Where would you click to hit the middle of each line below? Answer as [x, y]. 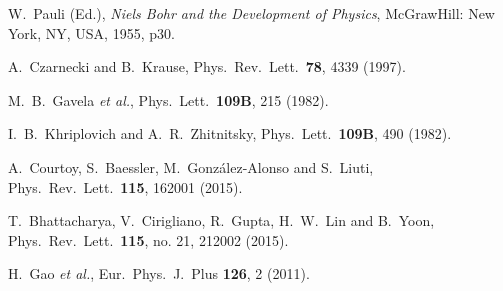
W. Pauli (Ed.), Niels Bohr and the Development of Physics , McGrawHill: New [251, 13]
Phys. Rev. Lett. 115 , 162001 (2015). [125, 186]
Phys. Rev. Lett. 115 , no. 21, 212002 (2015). [148, 239]
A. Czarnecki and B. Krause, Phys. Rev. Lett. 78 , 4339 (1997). [207, 66]
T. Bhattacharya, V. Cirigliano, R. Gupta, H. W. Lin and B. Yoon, [221, 220]
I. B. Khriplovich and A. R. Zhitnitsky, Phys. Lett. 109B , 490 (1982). [230, 133]
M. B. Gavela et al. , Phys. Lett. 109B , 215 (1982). [168, 99]
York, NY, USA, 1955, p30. [91, 32]
